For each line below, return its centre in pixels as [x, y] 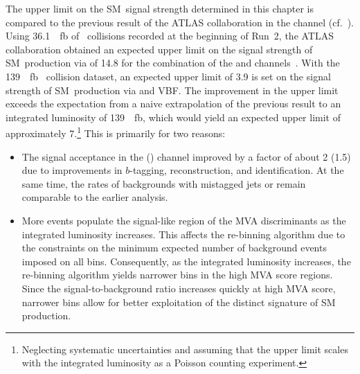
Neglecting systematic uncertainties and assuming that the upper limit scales [185, 349]
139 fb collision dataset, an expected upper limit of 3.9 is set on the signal [168, 76]
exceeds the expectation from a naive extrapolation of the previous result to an [173, 104]
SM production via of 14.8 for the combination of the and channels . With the [173, 63]
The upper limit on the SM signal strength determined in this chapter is [160, 8]
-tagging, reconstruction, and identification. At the [237, 170]
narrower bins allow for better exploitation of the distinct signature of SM [179, 302]
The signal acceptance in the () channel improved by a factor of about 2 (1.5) [186, 156]
